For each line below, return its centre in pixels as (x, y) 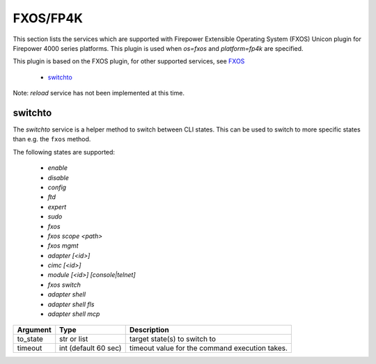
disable (58, 177)
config (57, 187)
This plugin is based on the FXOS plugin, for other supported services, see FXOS (129, 61)
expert (57, 207)
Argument (34, 330)
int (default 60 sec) (91, 348)
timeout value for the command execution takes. (209, 348)
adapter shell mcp (74, 314)
